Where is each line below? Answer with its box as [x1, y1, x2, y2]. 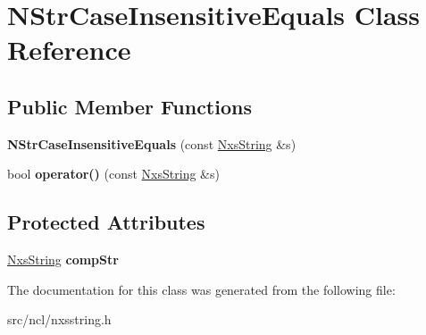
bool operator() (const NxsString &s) [7, 164, 220, 183]
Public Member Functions [7, 92, 252, 120]
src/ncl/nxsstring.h [7, 310, 112, 329]
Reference [7, 31, 131, 68]
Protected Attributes [7, 208, 205, 236]
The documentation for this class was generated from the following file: [7, 280, 396, 298]
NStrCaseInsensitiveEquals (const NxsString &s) [7, 134, 297, 153]
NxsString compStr [7, 250, 119, 269]
